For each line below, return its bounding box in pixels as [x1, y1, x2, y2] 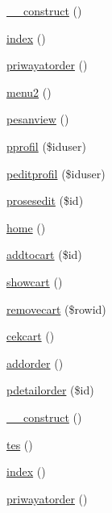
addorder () [6, 354, 64, 371]
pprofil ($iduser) [6, 137, 86, 154]
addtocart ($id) [6, 246, 82, 263]
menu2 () [6, 83, 52, 100]
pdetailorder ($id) [6, 382, 94, 398]
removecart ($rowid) [6, 300, 106, 317]
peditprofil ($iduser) [6, 165, 106, 181]
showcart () [6, 273, 63, 290]
